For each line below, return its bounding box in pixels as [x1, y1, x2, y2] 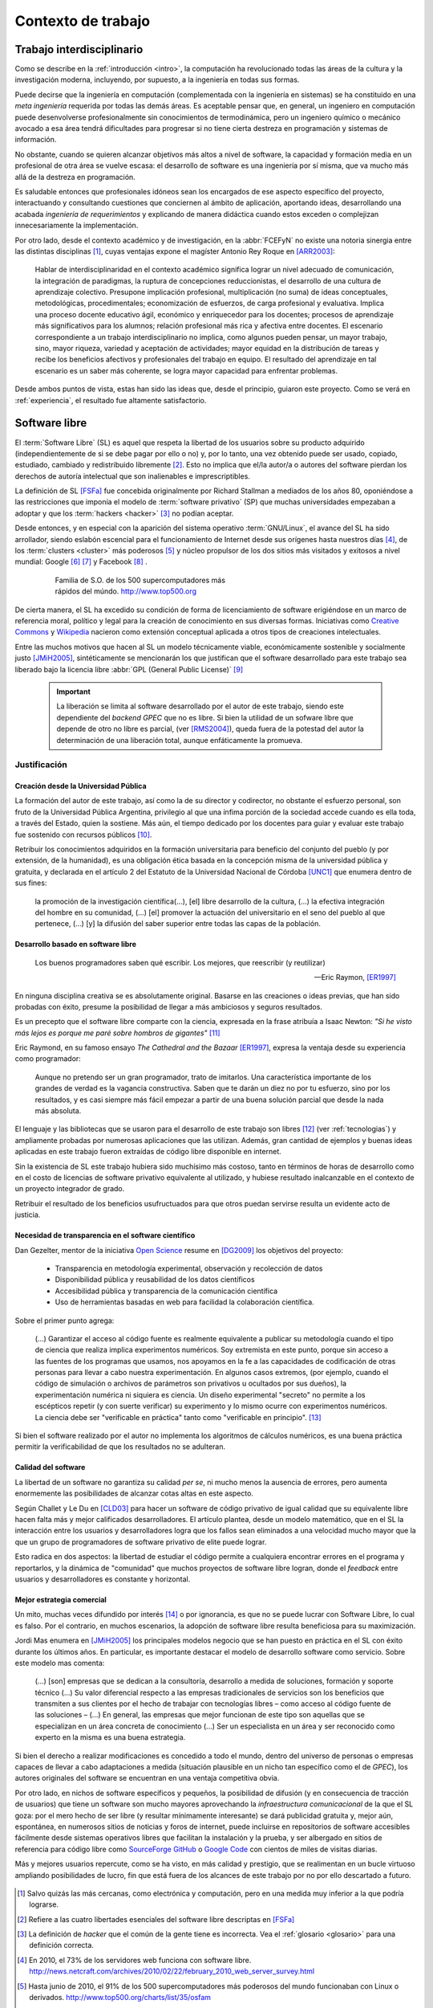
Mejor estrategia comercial [14, 1594, 107, 1604]
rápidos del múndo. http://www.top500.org [55, 586, 196, 596]
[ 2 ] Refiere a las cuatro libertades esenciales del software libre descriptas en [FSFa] [17, 1914, 295, 1924]
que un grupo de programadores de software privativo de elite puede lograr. [14, 1537, 267, 1546]
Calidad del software [14, 1463, 86, 1472]
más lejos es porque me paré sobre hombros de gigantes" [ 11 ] [14, 1028, 221, 1038]
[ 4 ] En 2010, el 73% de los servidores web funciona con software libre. [17, 1955, 252, 1965]
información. [14, 135, 57, 145]
